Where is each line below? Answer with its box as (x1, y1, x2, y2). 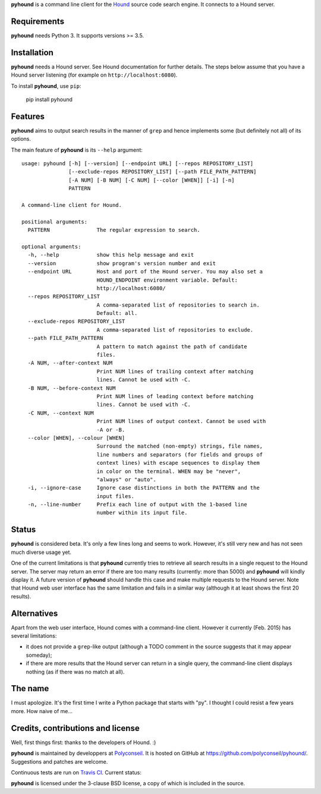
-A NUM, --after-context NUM (27, 360, 113, 367)
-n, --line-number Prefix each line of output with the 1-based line (27, 501, 247, 508)
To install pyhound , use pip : (11, 82, 81, 89)
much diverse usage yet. (11, 549, 71, 556)
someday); (26, 651, 52, 658)
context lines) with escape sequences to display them (96, 459, 260, 467)
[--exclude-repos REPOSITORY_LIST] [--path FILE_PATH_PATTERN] (68, 168, 257, 175)
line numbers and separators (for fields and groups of (96, 451, 263, 458)
